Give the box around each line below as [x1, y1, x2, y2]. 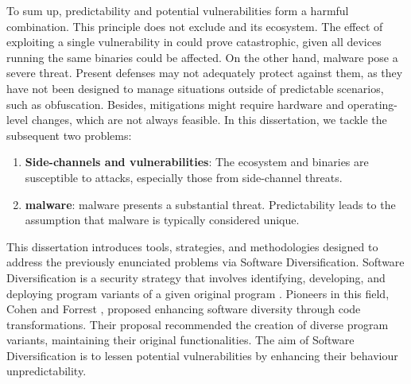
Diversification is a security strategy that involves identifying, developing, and [6, 269, 386, 285]
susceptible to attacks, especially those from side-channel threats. [25, 169, 343, 185]
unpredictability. [6, 363, 87, 379]
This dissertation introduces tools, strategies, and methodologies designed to [6, 238, 378, 254]
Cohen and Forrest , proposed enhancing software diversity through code [6, 301, 361, 317]
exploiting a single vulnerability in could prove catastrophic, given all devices [6, 33, 382, 50]
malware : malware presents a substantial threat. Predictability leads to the [25, 196, 396, 212]
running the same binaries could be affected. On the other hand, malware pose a [6, 48, 398, 65]
